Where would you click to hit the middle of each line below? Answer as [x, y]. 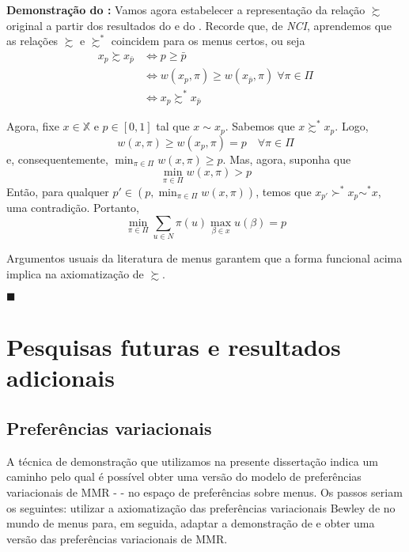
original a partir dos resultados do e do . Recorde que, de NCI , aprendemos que [199, 25]
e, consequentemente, [57, 159]
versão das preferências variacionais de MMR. [117, 538]
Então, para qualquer [58, 191]
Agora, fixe [33, 126]
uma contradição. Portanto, [73, 207]
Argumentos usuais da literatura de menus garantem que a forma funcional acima [204, 257]
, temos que [284, 191]
